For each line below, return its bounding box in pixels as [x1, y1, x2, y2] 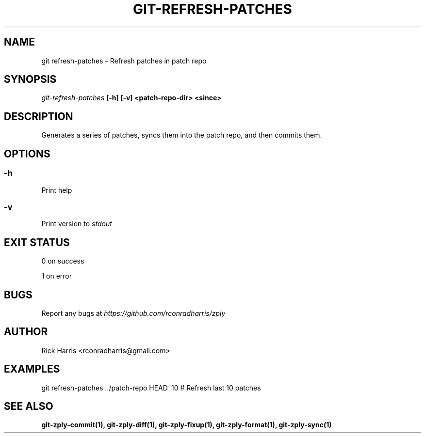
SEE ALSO [4, 400, 53, 413]
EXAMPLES [4, 363, 60, 375]
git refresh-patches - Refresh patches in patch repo [41, 56, 207, 65]
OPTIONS [4, 147, 50, 160]
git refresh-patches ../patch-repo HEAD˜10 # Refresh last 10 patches [41, 383, 261, 392]
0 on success [41, 257, 84, 265]
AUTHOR [4, 326, 48, 338]
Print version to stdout [41, 219, 112, 228]
